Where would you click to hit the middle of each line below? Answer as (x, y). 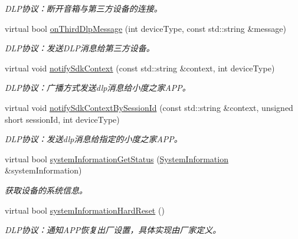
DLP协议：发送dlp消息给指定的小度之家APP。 (94, 139)
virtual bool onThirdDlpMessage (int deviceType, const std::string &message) (145, 28)
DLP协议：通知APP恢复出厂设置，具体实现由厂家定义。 (113, 230)
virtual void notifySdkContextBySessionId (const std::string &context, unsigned (149, 107)
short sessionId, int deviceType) (62, 119)
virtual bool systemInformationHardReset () (85, 210)
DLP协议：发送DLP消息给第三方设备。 (80, 48)
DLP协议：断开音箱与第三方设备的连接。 (83, 8)
